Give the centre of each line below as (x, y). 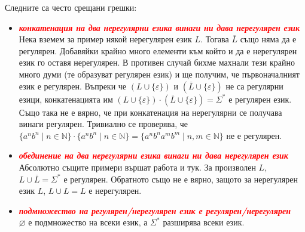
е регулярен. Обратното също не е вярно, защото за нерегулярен (181, 179)
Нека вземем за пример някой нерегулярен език (105, 39)
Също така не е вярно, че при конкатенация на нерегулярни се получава (150, 112)
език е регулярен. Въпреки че (73, 86)
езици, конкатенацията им (66, 99)
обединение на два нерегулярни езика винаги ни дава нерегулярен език (153, 155)
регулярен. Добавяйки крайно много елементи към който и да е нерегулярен (158, 50)
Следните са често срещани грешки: (71, 7)
